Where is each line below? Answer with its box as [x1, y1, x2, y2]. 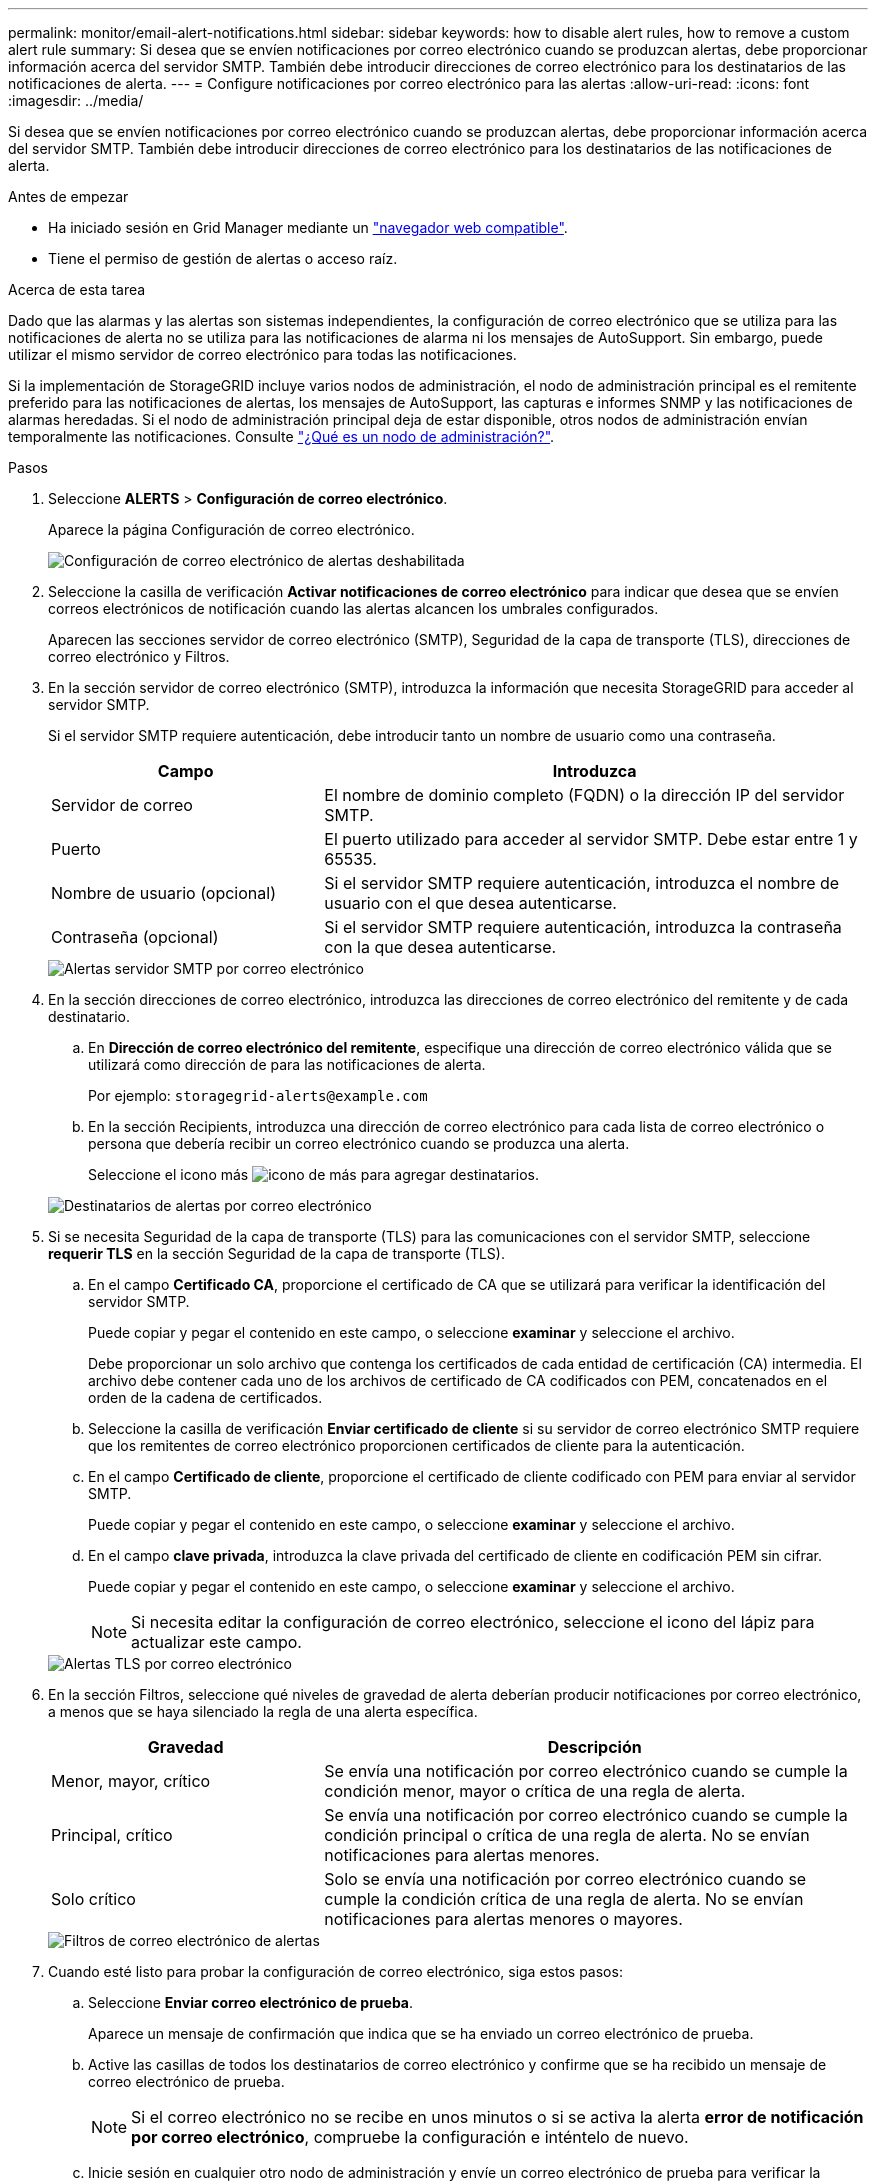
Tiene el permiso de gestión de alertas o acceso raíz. [48, 250, 398, 267]
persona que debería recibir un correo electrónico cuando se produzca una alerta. [88, 1135, 630, 1152]
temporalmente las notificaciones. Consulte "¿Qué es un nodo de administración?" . [8, 428, 555, 445]
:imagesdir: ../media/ [8, 92, 144, 109]
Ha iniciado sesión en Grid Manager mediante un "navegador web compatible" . [48, 219, 568, 236]
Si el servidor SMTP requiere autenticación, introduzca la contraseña [324, 917, 842, 937]
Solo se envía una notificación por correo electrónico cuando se [324, 1869, 807, 1889]
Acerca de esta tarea [8, 281, 146, 298]
